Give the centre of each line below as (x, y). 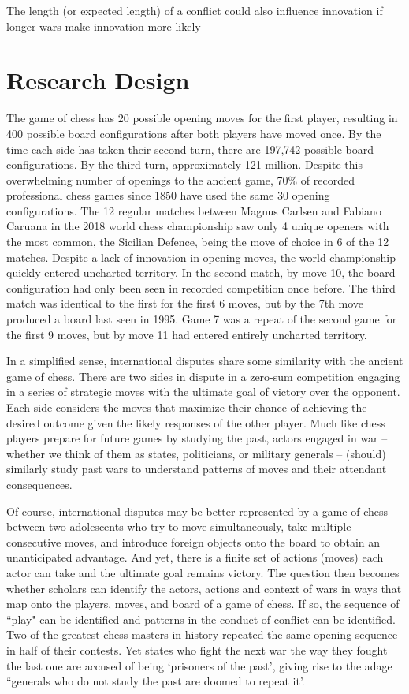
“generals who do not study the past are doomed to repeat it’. (156, 681)
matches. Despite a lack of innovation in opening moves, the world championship (201, 257)
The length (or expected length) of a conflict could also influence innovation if (195, 10)
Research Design (98, 80)
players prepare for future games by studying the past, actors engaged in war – (197, 438)
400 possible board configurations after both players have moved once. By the (194, 133)
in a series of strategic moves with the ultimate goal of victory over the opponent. (203, 392)
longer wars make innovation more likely (104, 26)
